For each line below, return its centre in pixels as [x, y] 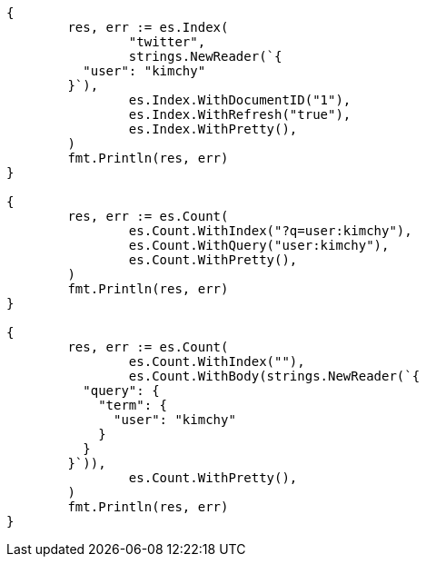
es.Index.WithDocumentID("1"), [240, 100]
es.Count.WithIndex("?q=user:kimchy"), [270, 231]
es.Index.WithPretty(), [213, 129]
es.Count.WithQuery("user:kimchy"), [259, 245]
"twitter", [167, 42]
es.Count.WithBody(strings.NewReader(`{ [274, 376]
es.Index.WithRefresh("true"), [240, 114]
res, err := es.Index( [148, 27]
